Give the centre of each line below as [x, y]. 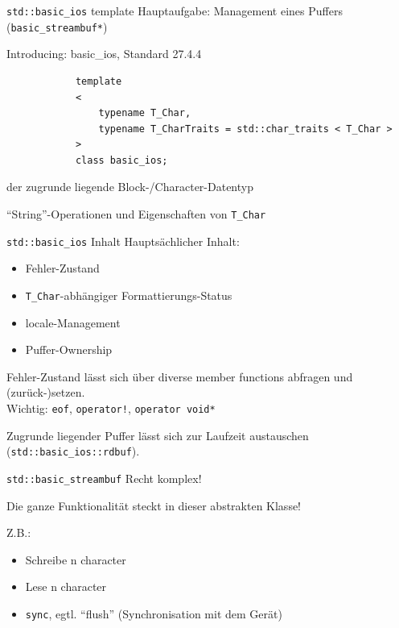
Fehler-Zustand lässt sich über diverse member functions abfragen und [180, 376]
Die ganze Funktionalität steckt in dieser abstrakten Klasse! [154, 505]
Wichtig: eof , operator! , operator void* [111, 408]
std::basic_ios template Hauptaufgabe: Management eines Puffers [175, 10]
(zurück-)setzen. [46, 392]
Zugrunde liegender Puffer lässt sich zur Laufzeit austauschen [158, 435]
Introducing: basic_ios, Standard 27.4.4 [104, 54]
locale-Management [73, 322]
